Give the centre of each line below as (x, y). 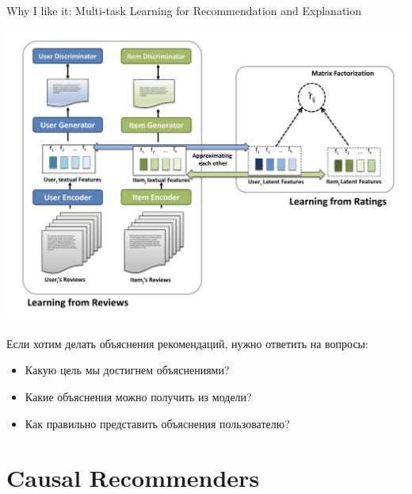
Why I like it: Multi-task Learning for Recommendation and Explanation (184, 10)
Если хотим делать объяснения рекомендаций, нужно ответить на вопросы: (187, 343)
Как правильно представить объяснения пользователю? (157, 423)
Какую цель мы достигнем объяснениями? (127, 370)
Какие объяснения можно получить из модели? (138, 397)
